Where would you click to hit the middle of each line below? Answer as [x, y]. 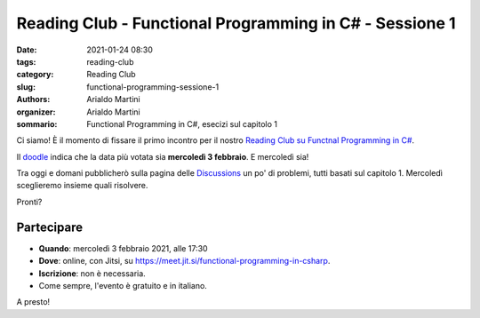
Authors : [33, 99]
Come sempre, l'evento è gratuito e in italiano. [123, 285]
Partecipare [50, 227]
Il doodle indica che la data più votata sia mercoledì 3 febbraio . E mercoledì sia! [163, 156]
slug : [26, 87]
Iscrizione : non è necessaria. [92, 273]
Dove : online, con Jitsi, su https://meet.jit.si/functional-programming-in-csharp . [184, 261]
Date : [27, 50]
